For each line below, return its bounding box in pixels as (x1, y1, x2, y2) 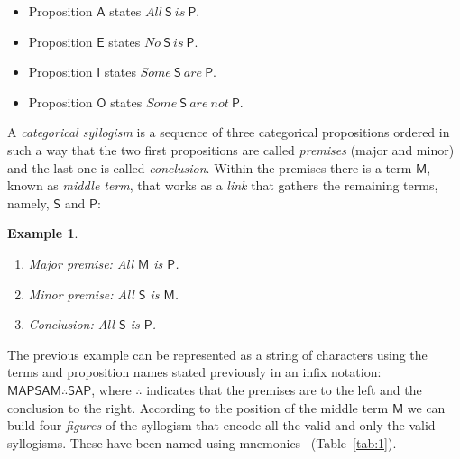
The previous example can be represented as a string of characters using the (7, 344, 428, 363)
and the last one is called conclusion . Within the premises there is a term (7, 158, 412, 177)
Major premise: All (28, 253, 134, 272)
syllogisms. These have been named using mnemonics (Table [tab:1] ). (7, 433, 397, 452)
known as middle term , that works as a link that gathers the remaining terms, (7, 176, 438, 195)
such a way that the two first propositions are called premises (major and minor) (7, 140, 455, 159)
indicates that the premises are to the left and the (146, 380, 422, 399)
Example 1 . (7, 224, 78, 243)
